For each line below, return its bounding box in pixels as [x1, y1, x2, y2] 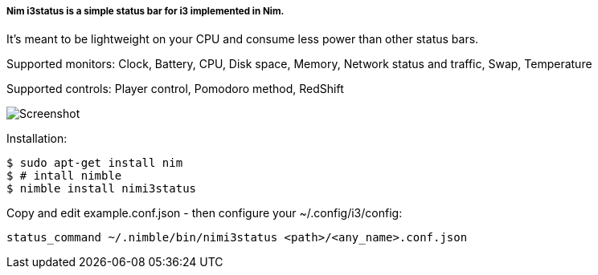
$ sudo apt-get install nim [6, 156, 183, 170]
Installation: [6, 131, 68, 146]
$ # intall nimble [6, 169, 122, 183]
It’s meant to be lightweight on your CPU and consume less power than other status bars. [6, 32, 479, 47]
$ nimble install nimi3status [6, 182, 197, 196]
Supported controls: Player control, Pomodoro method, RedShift [6, 82, 344, 96]
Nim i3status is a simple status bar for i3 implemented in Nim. [6, 6, 285, 17]
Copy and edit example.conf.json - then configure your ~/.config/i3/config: [6, 206, 403, 220]
